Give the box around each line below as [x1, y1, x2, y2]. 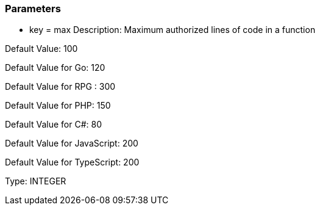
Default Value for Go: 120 [5, 62, 105, 73]
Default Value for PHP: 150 [5, 100, 111, 111]
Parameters [5, 2, 61, 15]
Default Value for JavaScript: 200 [5, 138, 138, 149]
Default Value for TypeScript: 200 [5, 157, 140, 168]
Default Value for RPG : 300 [5, 81, 116, 92]
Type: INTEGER [5, 176, 66, 187]
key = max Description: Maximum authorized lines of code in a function [29, 24, 316, 35]
